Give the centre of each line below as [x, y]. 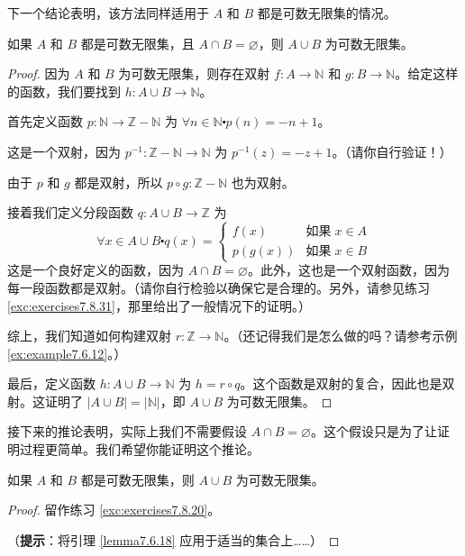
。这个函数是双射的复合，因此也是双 [347, 383]
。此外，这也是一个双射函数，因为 [348, 270]
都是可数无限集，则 [137, 479]
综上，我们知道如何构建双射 [89, 336]
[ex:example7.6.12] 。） [67, 353]
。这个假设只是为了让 [374, 431]
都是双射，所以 [119, 182]
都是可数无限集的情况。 [327, 13]
